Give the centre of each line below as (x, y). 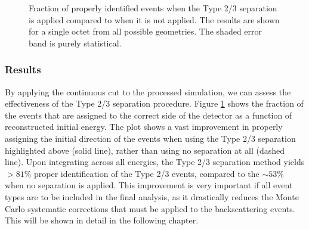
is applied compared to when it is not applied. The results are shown (154, 19)
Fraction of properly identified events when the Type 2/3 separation (153, 8)
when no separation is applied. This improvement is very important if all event (149, 185)
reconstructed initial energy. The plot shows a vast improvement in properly (144, 127)
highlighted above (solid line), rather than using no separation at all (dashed (145, 150)
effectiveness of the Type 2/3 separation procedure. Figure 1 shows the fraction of (154, 103)
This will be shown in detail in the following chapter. (102, 220)
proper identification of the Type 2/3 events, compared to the (146, 173)
